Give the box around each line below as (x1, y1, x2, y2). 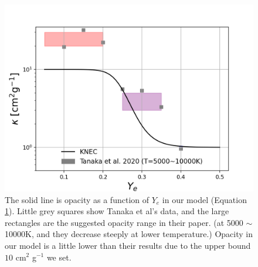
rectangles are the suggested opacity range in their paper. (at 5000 (5, 216, 243, 228)
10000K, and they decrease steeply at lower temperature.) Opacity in (5, 228, 253, 240)
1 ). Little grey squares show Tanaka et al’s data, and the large (5, 205, 229, 217)
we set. (46, 251, 72, 263)
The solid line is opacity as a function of (5, 193, 150, 205)
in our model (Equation (162, 193, 247, 205)
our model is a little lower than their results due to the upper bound (5, 239, 251, 251)
